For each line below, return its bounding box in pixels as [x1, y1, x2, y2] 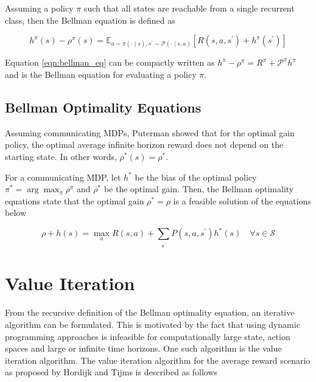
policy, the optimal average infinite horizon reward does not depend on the [5, 138, 284, 151]
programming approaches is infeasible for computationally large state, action [5, 330, 290, 342]
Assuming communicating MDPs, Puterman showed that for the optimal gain [5, 126, 295, 139]
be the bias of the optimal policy [135, 170, 257, 183]
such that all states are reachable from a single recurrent [83, 2, 295, 14]
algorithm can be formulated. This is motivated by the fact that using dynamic [5, 318, 300, 331]
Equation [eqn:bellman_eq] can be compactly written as [5, 56, 215, 69]
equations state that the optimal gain [5, 194, 144, 207]
